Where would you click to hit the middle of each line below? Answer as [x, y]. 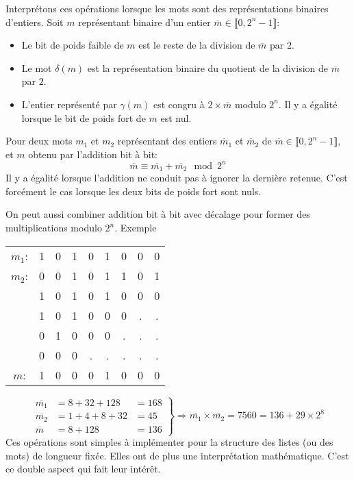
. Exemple [136, 228]
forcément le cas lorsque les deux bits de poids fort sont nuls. [134, 191]
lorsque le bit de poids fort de [84, 117]
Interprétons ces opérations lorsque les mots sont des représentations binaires [167, 8]
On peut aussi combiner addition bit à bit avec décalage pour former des [158, 214]
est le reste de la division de [197, 45]
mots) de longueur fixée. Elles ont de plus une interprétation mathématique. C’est [177, 455]
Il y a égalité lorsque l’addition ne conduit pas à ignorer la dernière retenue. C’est [177, 178]
